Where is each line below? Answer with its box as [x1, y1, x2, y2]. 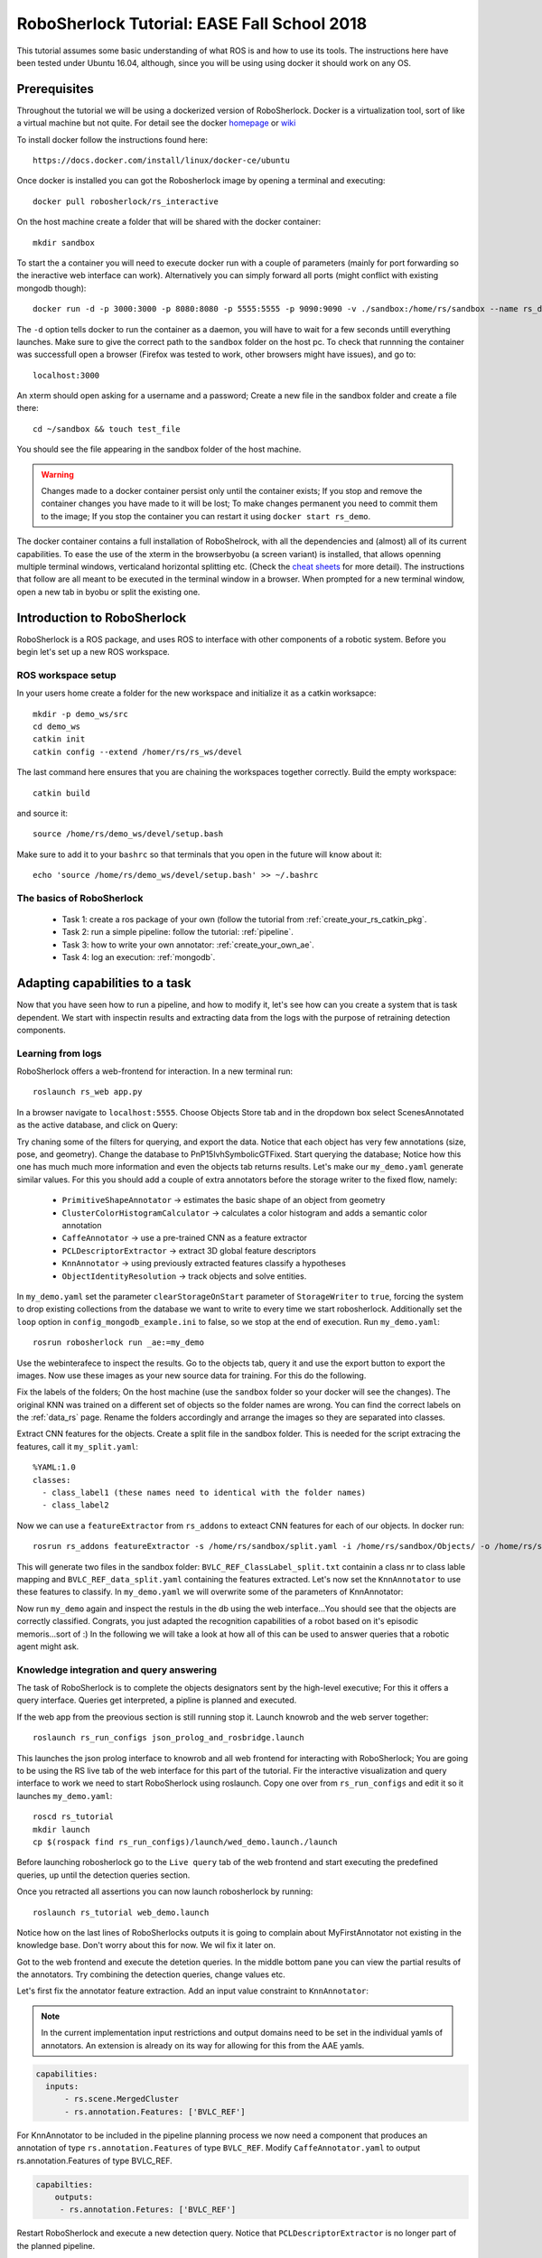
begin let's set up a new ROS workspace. [16, 647, 171, 658]
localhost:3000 [33, 370, 100, 380]
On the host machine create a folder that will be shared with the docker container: [16, 217, 321, 228]
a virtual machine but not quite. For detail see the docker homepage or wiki [16, 117, 296, 128]
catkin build [33, 788, 90, 798]
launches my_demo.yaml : [16, 1790, 113, 1801]
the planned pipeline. [16, 2240, 95, 2251]
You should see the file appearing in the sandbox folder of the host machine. [16, 443, 302, 455]
